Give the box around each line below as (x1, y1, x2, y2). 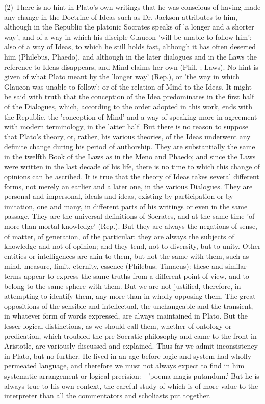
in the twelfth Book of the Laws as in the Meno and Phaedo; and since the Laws (4, 151, 256, 161)
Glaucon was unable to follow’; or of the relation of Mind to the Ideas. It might (4, 81, 252, 92)
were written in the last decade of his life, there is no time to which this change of (4, 161, 260, 171)
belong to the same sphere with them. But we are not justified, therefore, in (4, 280, 241, 291)
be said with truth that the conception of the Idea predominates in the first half (4, 91, 254, 102)
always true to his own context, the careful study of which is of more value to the (4, 380, 258, 391)
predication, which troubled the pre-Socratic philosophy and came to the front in (4, 330, 257, 341)
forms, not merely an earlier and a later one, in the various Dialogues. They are (4, 181, 253, 191)
